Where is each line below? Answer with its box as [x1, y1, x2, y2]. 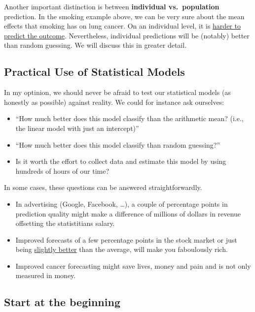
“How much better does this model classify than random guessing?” [15, 139, 220, 150]
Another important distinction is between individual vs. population [4, 1, 219, 11]
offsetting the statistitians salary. [15, 218, 115, 228]
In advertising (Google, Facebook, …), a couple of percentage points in [15, 198, 228, 209]
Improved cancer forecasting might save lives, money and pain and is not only [15, 260, 251, 271]
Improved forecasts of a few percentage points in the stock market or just [15, 234, 237, 245]
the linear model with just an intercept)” [15, 123, 139, 133]
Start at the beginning [4, 294, 120, 310]
